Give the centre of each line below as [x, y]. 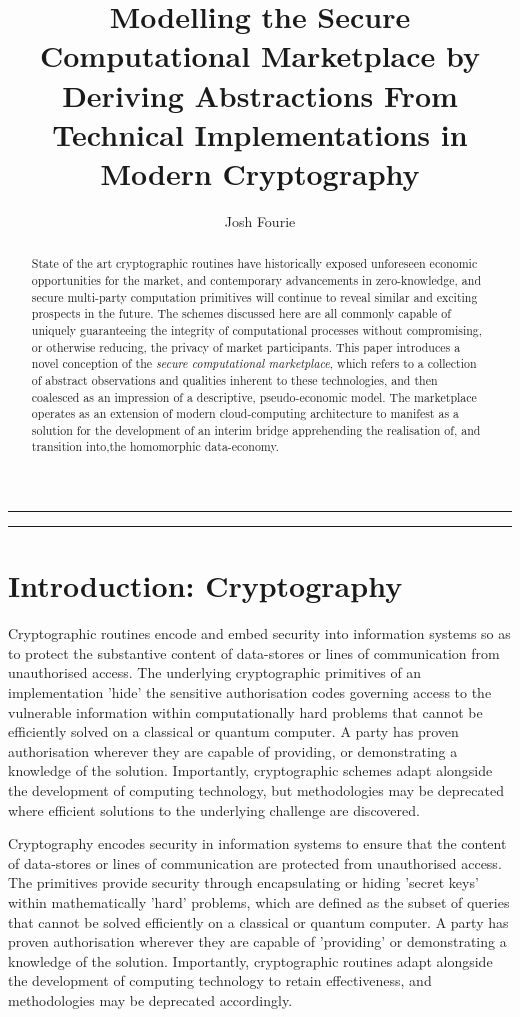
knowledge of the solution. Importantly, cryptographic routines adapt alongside [250, 960]
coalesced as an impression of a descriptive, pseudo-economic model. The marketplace [254, 396]
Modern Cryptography [260, 172]
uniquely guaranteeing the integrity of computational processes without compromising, [257, 329]
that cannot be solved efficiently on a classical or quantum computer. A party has [258, 921]
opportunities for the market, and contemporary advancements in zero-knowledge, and [256, 279]
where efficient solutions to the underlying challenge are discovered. [214, 809]
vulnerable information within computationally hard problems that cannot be [245, 711]
